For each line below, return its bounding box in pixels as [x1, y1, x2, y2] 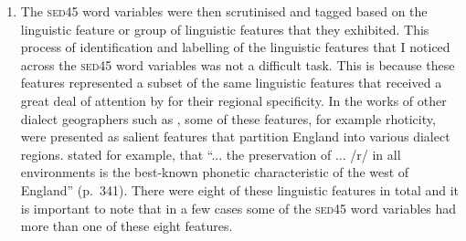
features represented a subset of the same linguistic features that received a [20, 73, 442, 92]
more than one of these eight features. [20, 216, 233, 236]
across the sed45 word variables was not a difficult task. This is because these [20, 55, 455, 74]
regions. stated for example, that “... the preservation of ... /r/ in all [20, 144, 401, 163]
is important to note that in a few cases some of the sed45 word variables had [20, 198, 457, 217]
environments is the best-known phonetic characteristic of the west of [20, 162, 409, 182]
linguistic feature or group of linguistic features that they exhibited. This [20, 19, 429, 38]
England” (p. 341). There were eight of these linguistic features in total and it [20, 180, 460, 199]
